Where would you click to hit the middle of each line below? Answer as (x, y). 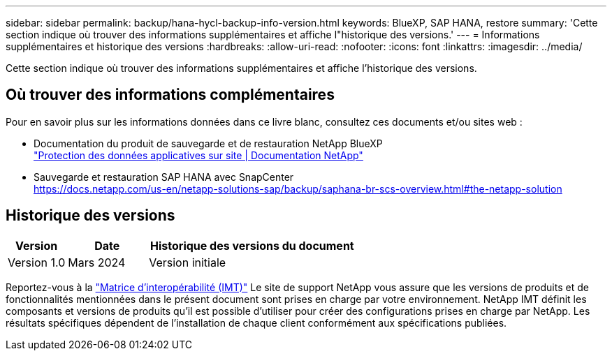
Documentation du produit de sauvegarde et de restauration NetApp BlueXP (208, 143)
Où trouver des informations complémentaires (170, 95)
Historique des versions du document (252, 245)
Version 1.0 (37, 262)
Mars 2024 (97, 262)
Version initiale (188, 262)
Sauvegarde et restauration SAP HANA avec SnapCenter (164, 177)
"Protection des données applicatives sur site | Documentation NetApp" (198, 155)
